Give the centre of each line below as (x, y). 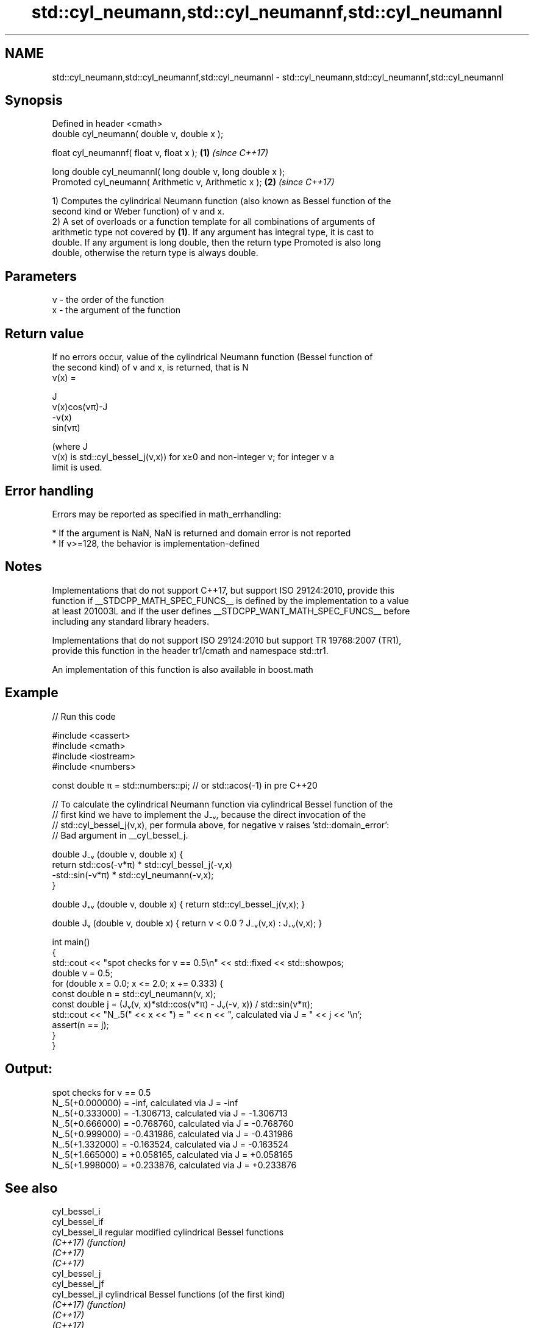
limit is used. (77, 467)
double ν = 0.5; (82, 973)
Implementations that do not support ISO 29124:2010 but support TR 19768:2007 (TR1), (227, 640)
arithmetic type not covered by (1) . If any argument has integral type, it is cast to (213, 232)
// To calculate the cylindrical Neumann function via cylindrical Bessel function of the (222, 804)
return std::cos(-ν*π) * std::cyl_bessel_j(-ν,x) (142, 864)
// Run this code (84, 716)
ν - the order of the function (108, 300)
